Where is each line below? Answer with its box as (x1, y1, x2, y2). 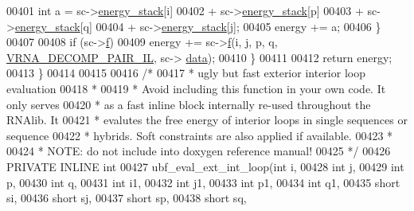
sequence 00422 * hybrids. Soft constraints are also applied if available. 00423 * (6, 127, 393, 143)
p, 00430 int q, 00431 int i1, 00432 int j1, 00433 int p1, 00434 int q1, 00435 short (6, 174, 400, 190)
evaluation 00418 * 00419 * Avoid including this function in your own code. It (6, 80, 386, 96)
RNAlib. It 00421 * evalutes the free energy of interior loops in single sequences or (6, 111, 408, 128)
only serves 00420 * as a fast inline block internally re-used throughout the (6, 96, 371, 112)
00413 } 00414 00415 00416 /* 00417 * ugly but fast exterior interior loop (6, 64, 365, 81)
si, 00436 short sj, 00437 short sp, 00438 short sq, (6, 190, 247, 206)
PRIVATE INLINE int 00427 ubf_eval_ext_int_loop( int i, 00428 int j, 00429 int (6, 158, 404, 174)
